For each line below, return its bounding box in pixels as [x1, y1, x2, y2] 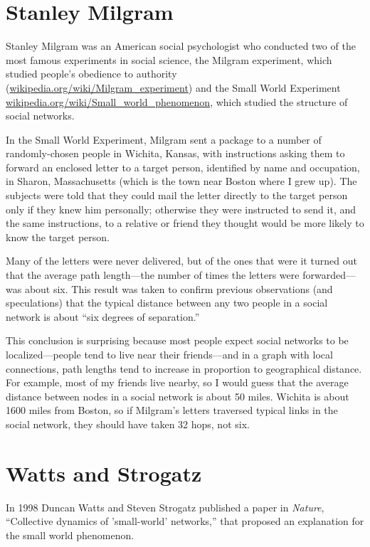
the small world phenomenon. [6, 527, 134, 542]
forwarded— [302, 267, 356, 282]
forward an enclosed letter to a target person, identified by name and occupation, [6, 159, 360, 174]
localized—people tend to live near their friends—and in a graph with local [6, 347, 333, 361]
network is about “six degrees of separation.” [6, 309, 200, 324]
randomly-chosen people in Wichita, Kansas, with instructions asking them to [6, 146, 345, 161]
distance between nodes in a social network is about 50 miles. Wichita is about [6, 388, 349, 403]
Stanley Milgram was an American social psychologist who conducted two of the [6, 38, 356, 53]
